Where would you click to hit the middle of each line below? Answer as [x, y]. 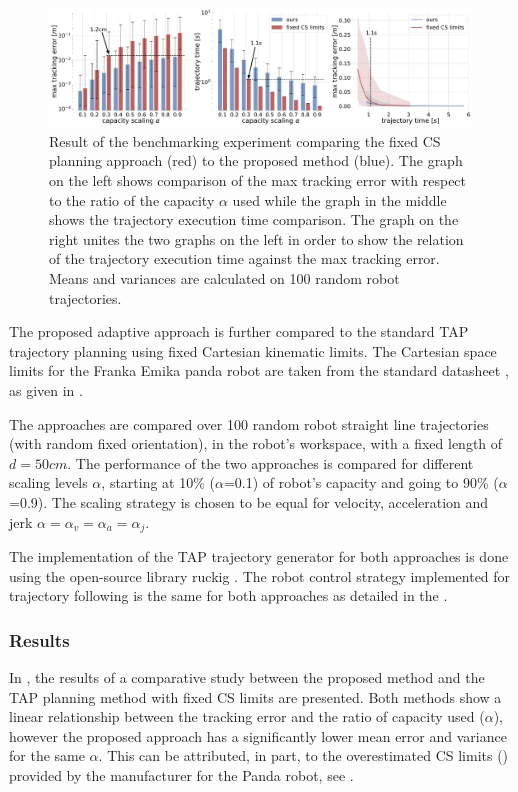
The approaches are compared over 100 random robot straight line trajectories [249, 423]
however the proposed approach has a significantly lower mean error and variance [258, 735]
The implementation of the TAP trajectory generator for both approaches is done [259, 555]
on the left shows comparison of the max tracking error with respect [258, 180]
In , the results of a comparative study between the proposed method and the [247, 676]
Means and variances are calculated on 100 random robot [224, 278]
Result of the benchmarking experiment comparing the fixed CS [245, 140]
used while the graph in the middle [339, 199]
